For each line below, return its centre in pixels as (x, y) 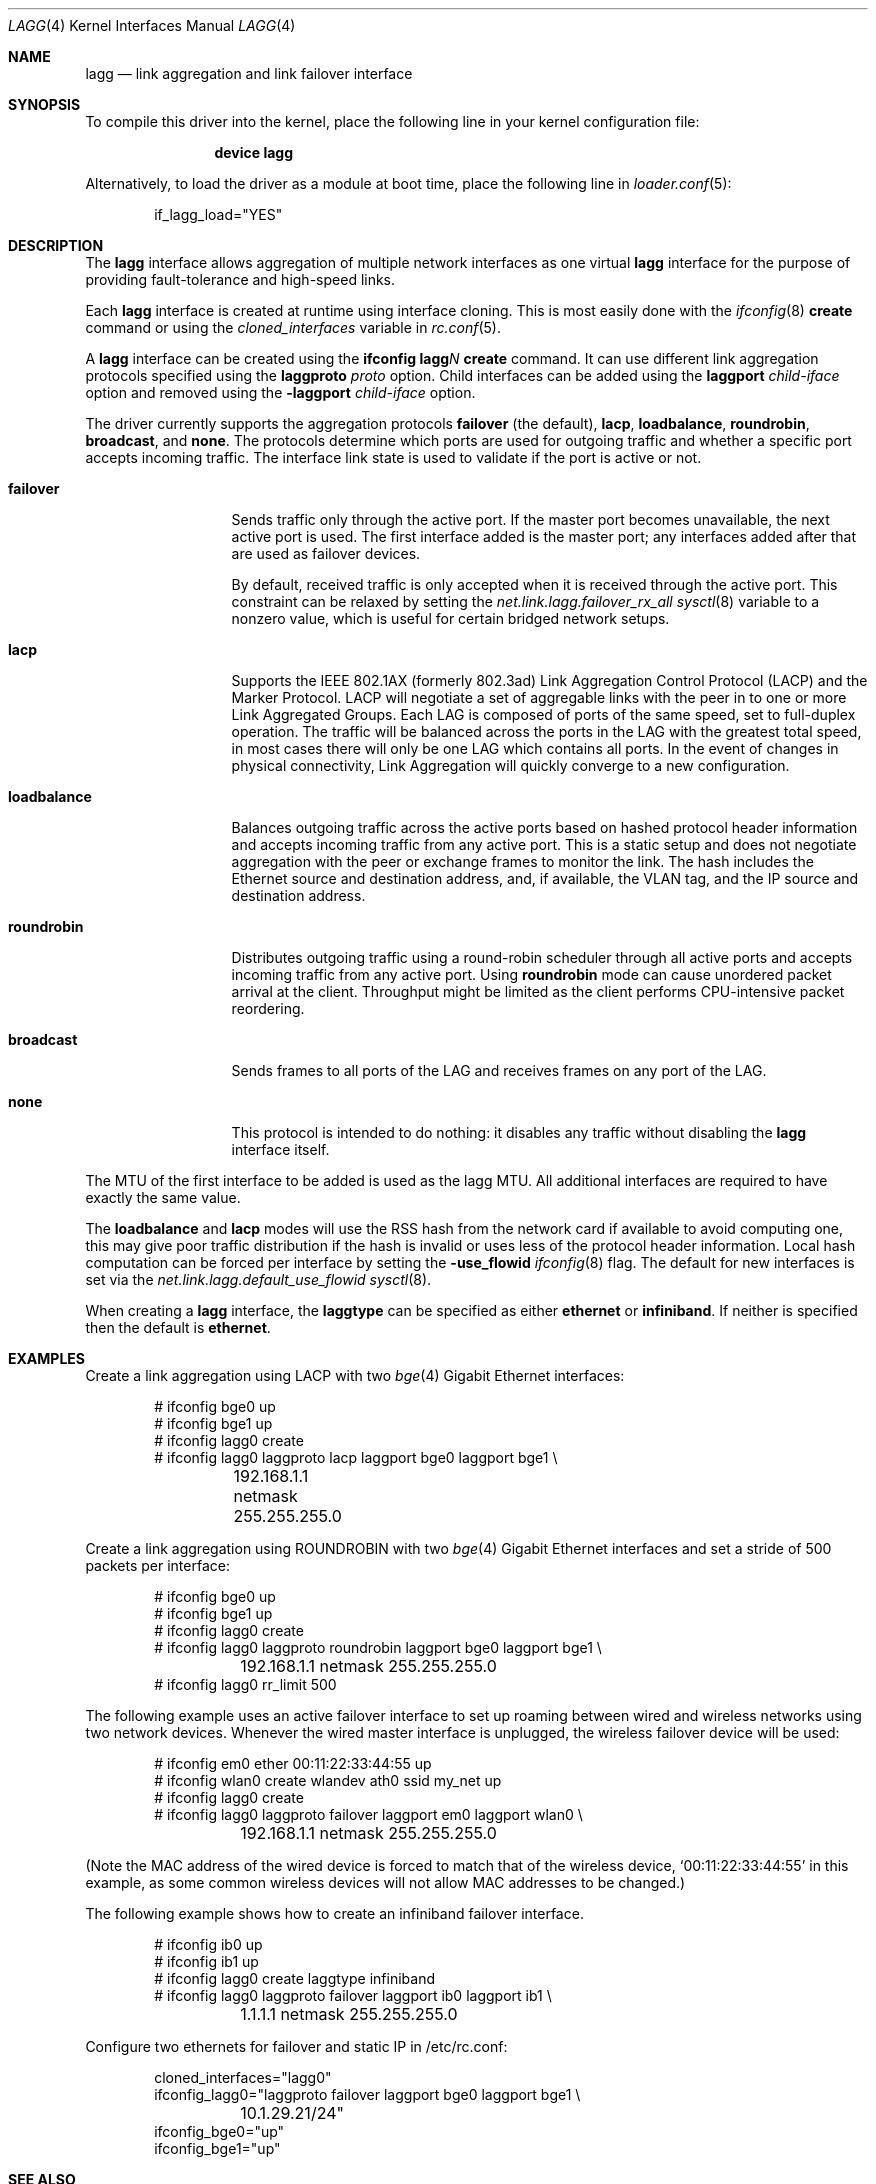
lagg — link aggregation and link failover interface (249, 73)
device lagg (253, 152)
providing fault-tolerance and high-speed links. (240, 279)
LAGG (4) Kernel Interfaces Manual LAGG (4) (152, 25)
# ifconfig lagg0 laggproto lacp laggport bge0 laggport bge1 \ (356, 1457)
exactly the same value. (163, 1197)
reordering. (268, 1008)
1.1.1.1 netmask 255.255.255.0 (349, 2014)
